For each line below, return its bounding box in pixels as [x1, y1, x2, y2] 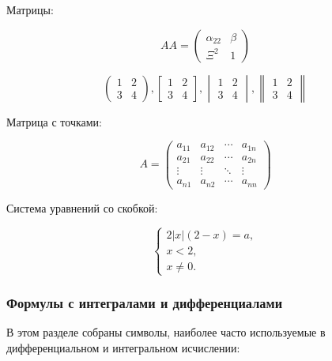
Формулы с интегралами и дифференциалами [6, 292, 283, 312]
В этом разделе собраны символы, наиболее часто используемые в [6, 324, 326, 340]
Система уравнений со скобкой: [6, 199, 158, 216]
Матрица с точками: [6, 113, 102, 130]
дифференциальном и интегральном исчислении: [6, 339, 240, 355]
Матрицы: [6, 2, 54, 17]
